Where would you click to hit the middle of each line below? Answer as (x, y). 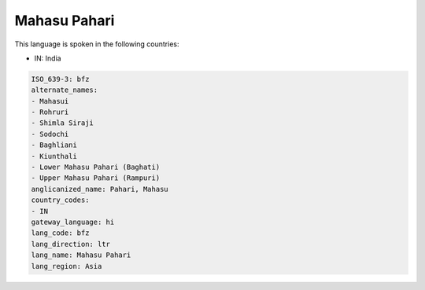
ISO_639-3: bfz (60, 79)
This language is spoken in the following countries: (97, 44)
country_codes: (60, 200)
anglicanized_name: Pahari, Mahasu (100, 189)
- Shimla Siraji (63, 123)
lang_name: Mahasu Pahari (81, 255)
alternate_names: (65, 90)
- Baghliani (54, 145)
